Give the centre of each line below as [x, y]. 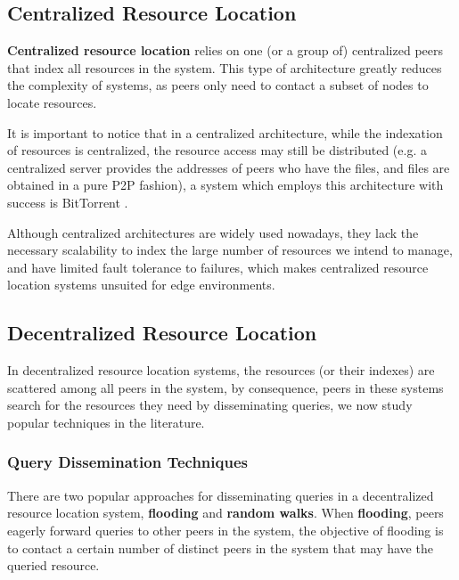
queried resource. [53, 565]
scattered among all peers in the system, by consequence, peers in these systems [225, 387]
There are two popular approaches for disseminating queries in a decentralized [221, 495]
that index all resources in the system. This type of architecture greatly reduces [225, 67]
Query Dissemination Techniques [127, 462]
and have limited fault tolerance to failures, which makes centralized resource [218, 267]
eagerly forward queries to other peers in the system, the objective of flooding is [225, 530]
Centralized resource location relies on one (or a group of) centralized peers [225, 50]
